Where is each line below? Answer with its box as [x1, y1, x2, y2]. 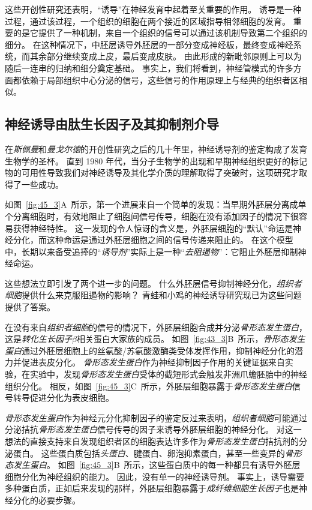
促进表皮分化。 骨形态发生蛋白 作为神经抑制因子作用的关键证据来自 [21, 356, 285, 368]
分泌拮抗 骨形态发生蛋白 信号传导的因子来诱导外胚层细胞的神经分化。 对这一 [5, 423, 302, 436]
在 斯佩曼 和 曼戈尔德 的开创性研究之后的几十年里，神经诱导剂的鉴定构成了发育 [5, 142, 307, 155]
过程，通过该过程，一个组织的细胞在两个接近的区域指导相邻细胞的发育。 [5, 14, 290, 27]
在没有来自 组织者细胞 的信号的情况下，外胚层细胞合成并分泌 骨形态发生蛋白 [5, 320, 299, 333]
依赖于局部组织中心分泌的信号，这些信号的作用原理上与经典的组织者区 [21, 73, 299, 86]
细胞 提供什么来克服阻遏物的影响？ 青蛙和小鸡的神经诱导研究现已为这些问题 [5, 289, 302, 301]
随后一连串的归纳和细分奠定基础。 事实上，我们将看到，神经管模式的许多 [5, 61, 293, 74]
